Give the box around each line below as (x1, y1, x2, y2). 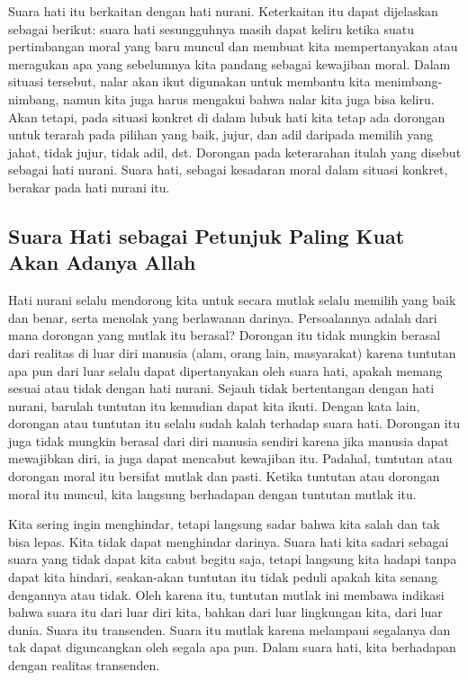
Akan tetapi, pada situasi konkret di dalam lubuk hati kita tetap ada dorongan (8, 107, 445, 126)
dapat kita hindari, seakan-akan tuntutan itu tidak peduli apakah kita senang (8, 568, 438, 586)
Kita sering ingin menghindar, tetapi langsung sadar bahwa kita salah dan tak (8, 514, 440, 533)
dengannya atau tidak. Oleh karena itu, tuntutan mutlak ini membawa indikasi (8, 585, 445, 604)
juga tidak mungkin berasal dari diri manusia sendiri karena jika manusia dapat (8, 431, 449, 450)
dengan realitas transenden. (8, 656, 160, 674)
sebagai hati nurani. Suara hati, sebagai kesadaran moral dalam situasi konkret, (8, 160, 448, 179)
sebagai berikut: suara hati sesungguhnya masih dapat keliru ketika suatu (8, 19, 414, 38)
